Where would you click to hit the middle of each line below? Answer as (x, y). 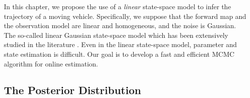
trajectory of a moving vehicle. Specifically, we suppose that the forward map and (125, 16)
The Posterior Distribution (73, 90)
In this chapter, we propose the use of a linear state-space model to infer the (117, 6)
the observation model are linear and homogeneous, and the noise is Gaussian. (120, 25)
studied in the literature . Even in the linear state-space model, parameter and (120, 44)
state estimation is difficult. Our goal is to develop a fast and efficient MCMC (119, 54)
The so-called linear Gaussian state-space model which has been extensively (116, 35)
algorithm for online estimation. (51, 63)
